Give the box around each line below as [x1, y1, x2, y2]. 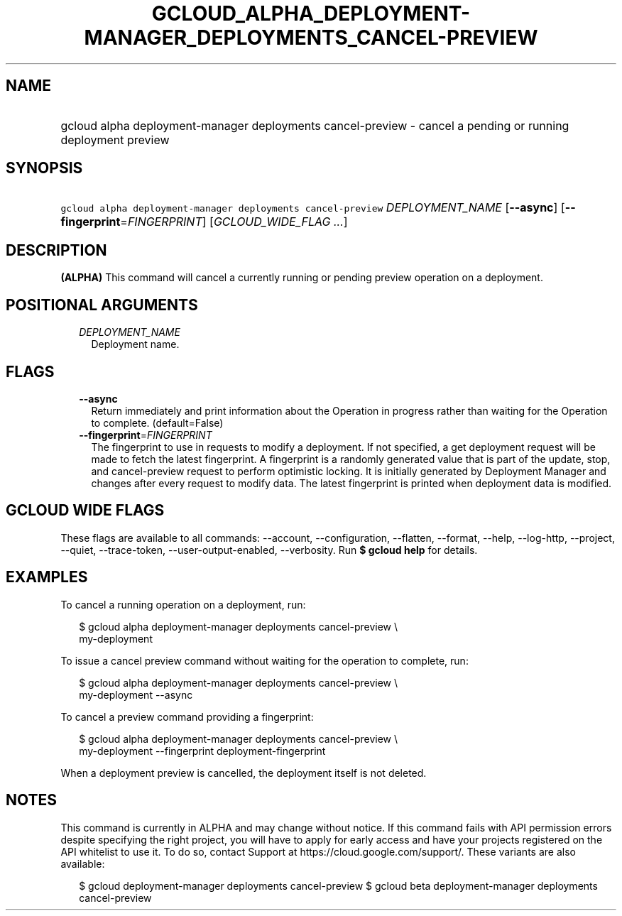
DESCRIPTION [6, 241, 107, 259]
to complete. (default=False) [91, 416, 224, 429]
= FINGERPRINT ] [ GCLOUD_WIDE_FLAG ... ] [120, 214, 348, 229]
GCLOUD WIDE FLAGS [6, 501, 165, 520]
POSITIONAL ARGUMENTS [6, 295, 198, 314]
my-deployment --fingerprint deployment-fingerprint [79, 744, 326, 757]
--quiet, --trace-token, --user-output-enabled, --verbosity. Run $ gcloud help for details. [60, 543, 478, 556]
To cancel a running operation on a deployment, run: [60, 598, 306, 611]
